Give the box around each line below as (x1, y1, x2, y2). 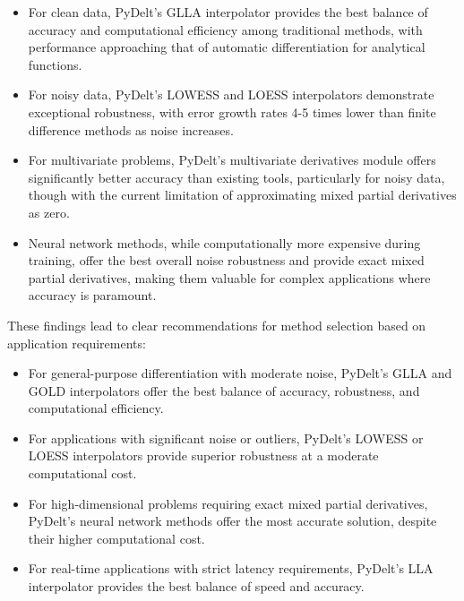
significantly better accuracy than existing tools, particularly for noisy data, (28, 167, 445, 186)
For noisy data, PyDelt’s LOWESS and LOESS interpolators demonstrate (28, 85, 434, 104)
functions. (28, 55, 82, 73)
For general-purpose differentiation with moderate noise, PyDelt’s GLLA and (28, 364, 452, 382)
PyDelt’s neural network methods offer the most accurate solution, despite (28, 511, 437, 530)
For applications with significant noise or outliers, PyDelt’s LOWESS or (28, 428, 424, 447)
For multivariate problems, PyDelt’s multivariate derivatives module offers (28, 150, 436, 169)
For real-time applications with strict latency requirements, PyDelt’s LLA (28, 559, 434, 578)
